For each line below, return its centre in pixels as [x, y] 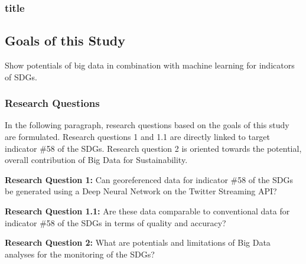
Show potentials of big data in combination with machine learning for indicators [150, 65]
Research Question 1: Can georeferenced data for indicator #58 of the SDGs [149, 179]
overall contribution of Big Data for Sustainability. [96, 160]
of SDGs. [21, 76]
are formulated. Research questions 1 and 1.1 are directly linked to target [138, 137]
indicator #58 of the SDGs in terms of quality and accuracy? [115, 222]
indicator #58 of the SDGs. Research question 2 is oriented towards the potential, [153, 148]
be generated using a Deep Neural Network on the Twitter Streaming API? [141, 191]
